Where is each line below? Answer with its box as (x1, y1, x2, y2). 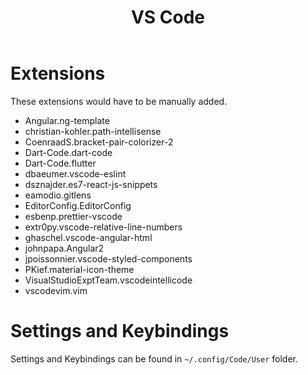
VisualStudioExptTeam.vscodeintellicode (24, 274, 193, 286)
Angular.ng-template (24, 114, 110, 126)
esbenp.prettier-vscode (24, 210, 123, 222)
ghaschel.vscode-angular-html (24, 231, 153, 243)
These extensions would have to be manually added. (10, 95, 228, 107)
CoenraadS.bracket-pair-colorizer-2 (24, 136, 174, 148)
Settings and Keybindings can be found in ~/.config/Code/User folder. (10, 352, 298, 365)
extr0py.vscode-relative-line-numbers (24, 221, 183, 233)
